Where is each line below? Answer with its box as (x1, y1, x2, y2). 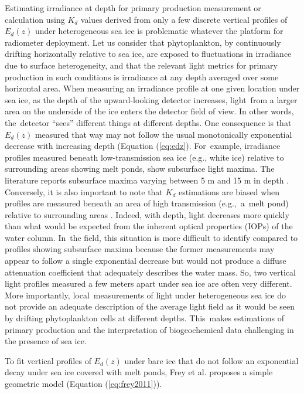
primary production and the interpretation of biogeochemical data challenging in (5, 323, 294, 335)
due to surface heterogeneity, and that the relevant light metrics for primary (5, 59, 278, 71)
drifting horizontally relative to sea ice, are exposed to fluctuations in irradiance (5, 47, 292, 60)
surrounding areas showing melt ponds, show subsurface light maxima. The (5, 162, 275, 175)
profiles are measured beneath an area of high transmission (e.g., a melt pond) (5, 197, 289, 209)
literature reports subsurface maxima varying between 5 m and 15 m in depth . (5, 174, 289, 186)
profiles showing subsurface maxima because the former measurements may (5, 243, 275, 255)
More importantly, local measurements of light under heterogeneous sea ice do (5, 288, 286, 301)
